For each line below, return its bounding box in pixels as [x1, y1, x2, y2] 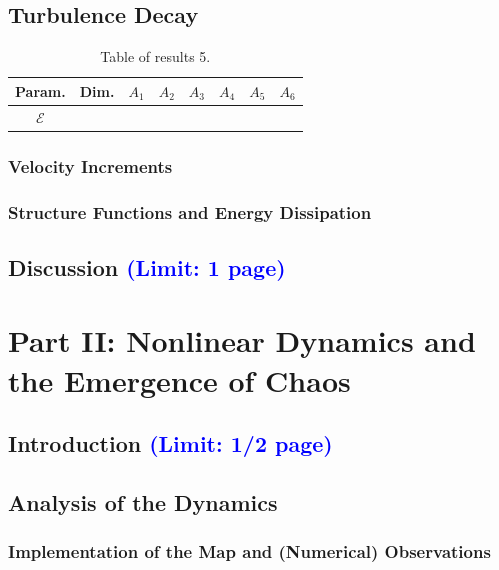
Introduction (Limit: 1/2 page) [8, 428, 333, 459]
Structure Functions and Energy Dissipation [8, 199, 372, 224]
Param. [15, 80, 66, 101]
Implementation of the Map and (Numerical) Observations [8, 539, 491, 564]
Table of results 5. [100, 46, 211, 67]
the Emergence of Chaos [8, 359, 351, 400]
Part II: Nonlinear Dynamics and [8, 320, 476, 361]
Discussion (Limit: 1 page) [8, 251, 286, 282]
